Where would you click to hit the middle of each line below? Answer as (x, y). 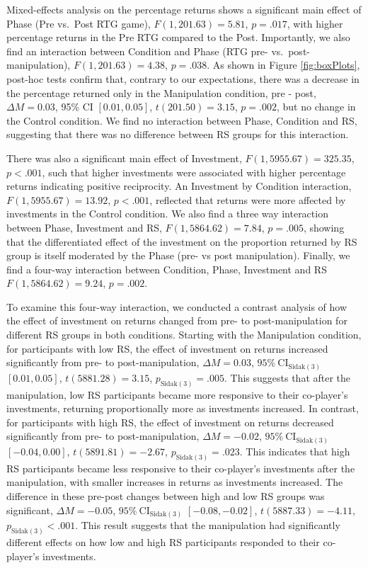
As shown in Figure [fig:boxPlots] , (286, 65)
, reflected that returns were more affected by (248, 199)
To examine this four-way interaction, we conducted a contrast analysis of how (177, 306)
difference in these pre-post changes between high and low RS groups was (166, 495)
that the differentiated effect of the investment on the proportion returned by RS (182, 241)
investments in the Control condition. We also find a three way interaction (167, 214)
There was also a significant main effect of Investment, (124, 158)
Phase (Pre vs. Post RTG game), (79, 23)
